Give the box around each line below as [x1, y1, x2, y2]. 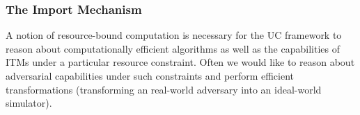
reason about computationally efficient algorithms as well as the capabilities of [6, 41, 340, 55]
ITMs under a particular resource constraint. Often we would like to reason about [6, 55, 355, 69]
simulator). [6, 96, 52, 110]
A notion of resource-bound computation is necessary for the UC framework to [6, 28, 342, 42]
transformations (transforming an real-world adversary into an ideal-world [6, 82, 322, 96]
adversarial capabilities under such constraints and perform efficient [6, 69, 295, 82]
